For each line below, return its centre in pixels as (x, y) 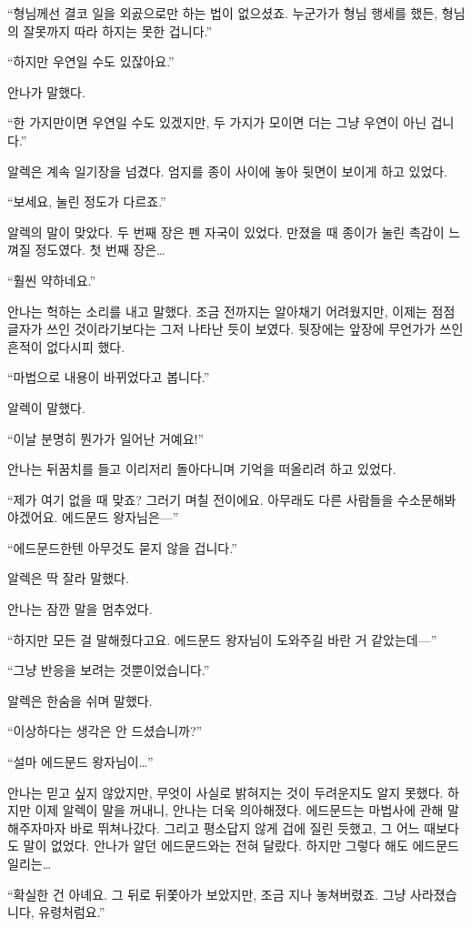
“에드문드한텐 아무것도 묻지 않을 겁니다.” (122, 547)
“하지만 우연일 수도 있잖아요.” (91, 61)
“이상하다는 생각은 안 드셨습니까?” (105, 731)
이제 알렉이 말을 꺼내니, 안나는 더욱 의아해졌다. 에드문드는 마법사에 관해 (239, 810)
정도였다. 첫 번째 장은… (100, 250)
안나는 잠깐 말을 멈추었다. (80, 609)
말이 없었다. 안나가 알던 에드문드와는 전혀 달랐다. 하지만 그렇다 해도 (215, 846)
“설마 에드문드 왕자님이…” (80, 762)
